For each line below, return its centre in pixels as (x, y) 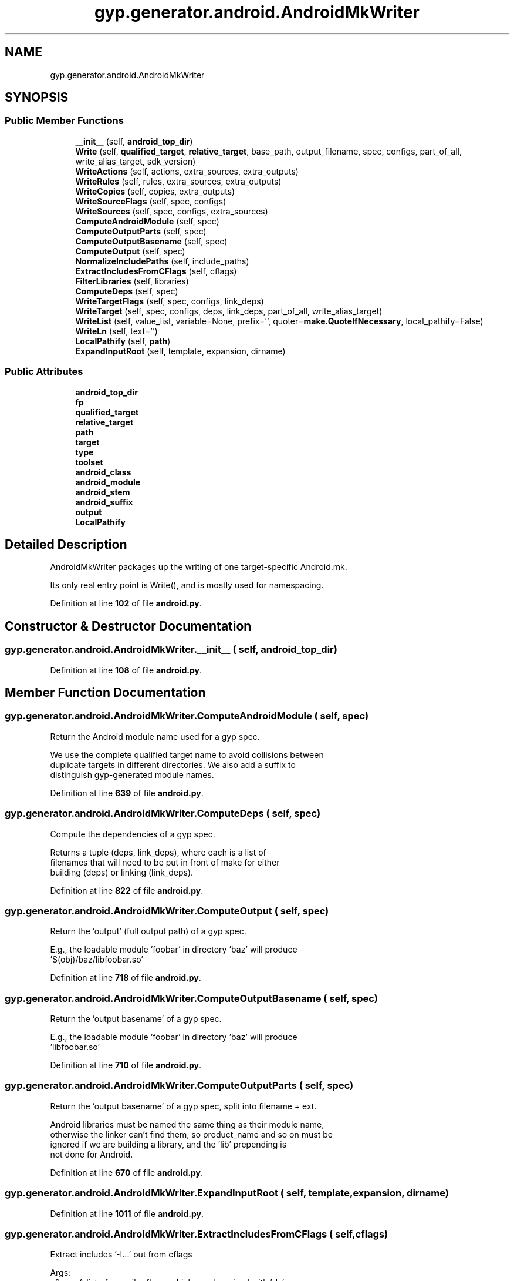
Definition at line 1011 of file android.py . (127, 1213)
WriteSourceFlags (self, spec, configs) (151, 201)
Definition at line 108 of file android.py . (126, 670)
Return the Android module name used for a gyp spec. (155, 736)
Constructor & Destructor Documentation (128, 626)
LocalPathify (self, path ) (123, 341)
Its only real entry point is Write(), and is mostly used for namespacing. (187, 585)
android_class (103, 472)
